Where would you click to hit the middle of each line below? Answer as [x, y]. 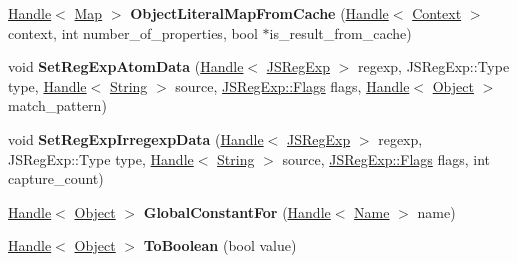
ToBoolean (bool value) [220, 245]
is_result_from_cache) [340, 32]
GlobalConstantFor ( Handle [237, 211]
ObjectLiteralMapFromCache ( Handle [259, 13]
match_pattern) [57, 105]
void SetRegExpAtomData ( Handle [126, 66]
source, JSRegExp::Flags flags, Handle [292, 85]
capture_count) [56, 178]
